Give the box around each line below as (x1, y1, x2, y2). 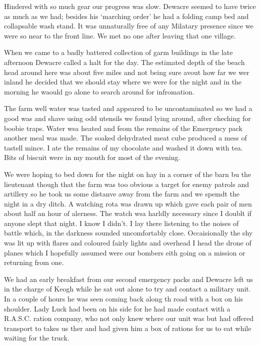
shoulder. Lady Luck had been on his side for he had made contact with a (4, 303, 230, 313)
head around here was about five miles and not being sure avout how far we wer (4, 66, 249, 77)
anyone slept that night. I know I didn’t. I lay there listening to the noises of (4, 217, 239, 228)
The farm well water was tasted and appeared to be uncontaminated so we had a (4, 103, 252, 113)
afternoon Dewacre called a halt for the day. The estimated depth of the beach (4, 56, 245, 67)
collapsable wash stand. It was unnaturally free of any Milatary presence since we (4, 20, 253, 31)
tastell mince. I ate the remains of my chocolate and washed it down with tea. (4, 142, 243, 152)
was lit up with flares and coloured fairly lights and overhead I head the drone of (4, 237, 251, 248)
